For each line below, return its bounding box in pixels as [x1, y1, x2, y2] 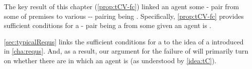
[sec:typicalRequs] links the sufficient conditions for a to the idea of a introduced [4, 36, 244, 46]
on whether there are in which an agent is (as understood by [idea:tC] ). [4, 55, 216, 65]
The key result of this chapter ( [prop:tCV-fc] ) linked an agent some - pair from [4, 1, 239, 11]
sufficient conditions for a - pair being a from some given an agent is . [4, 20, 212, 30]
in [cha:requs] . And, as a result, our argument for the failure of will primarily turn [4, 46, 249, 56]
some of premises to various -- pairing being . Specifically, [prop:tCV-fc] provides [4, 11, 244, 21]
